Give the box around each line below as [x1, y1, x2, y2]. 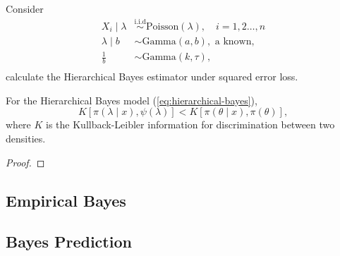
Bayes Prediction [6, 231, 132, 252]
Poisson [145, 21, 179, 32]
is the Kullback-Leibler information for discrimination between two [46, 117, 335, 132]
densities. [6, 131, 46, 146]
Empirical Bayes [6, 189, 126, 211]
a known [214, 36, 252, 47]
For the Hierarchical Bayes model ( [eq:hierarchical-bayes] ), [6, 92, 257, 107]
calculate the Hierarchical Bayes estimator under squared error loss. [6, 69, 298, 84]
